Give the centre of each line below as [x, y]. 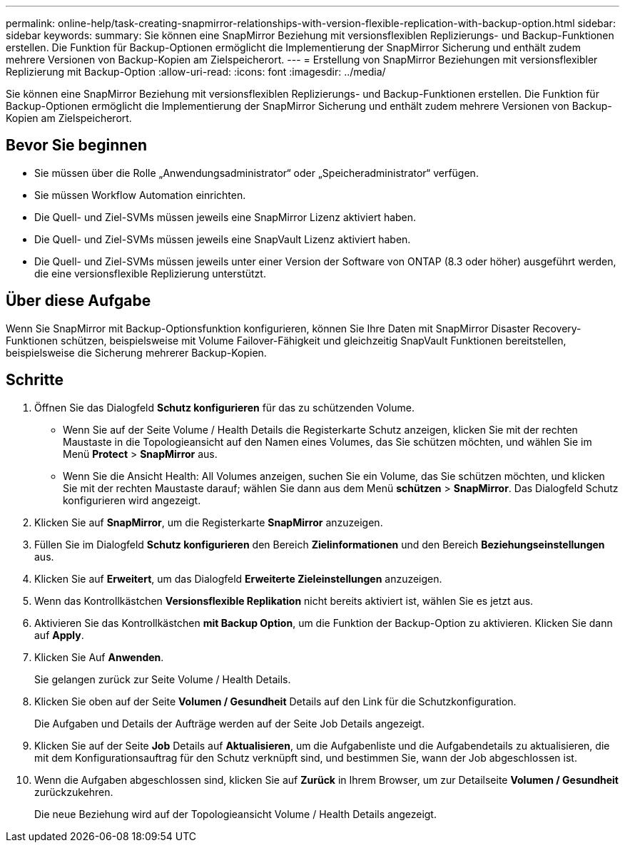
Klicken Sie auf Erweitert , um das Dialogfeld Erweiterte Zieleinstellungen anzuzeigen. [238, 578]
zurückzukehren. [74, 792]
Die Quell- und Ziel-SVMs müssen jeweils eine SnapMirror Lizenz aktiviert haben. [225, 217]
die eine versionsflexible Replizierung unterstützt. [150, 273]
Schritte [35, 380]
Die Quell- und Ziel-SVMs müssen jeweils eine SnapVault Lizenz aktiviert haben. [223, 239]
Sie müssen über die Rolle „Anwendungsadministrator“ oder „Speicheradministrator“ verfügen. [256, 173]
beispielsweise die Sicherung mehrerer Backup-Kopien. [136, 352]
